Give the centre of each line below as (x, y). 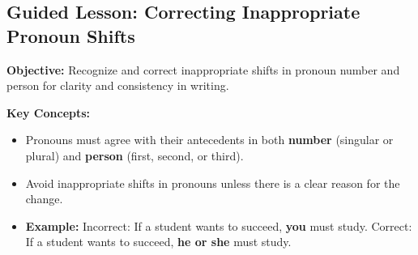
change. (44, 199)
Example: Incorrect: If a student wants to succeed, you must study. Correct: (219, 225)
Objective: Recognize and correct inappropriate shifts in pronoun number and (203, 69)
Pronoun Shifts (71, 35)
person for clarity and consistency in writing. (118, 85)
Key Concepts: (49, 112)
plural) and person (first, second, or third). (134, 155)
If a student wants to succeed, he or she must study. (158, 242)
